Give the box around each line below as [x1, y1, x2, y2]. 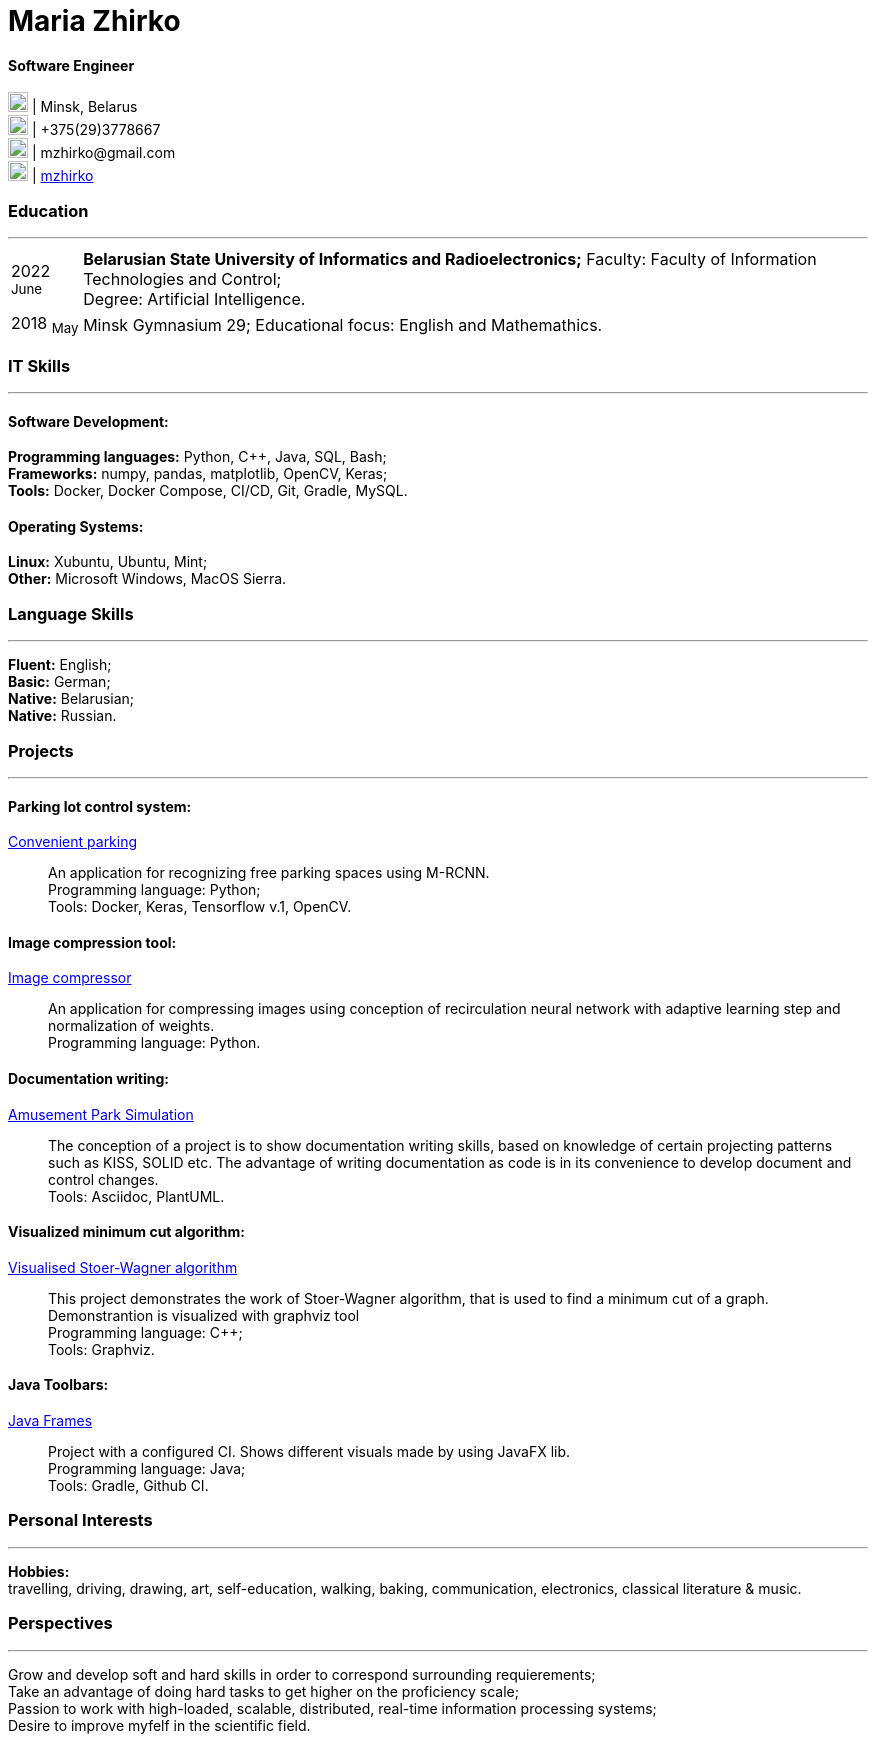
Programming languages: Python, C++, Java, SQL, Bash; [8, 448, 387, 466]
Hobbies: [8, 1562, 70, 1580]
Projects [8, 740, 74, 761]
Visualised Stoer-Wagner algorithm [8, 1258, 238, 1276]
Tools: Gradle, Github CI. [48, 1477, 209, 1495]
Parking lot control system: [8, 797, 192, 815]
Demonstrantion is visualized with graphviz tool [48, 1306, 360, 1324]
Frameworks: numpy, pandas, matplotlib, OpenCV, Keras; [8, 465, 388, 483]
